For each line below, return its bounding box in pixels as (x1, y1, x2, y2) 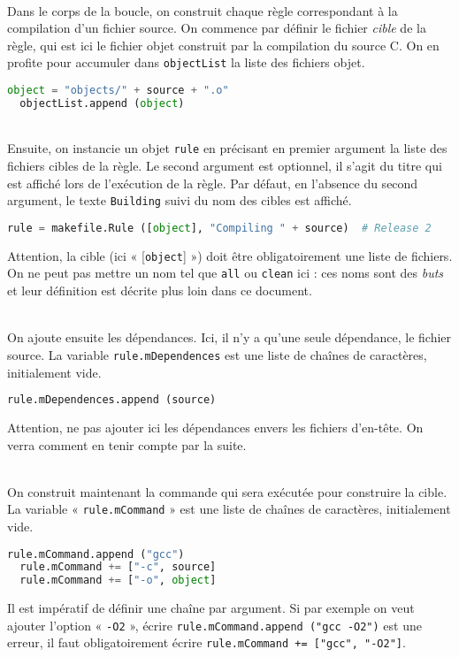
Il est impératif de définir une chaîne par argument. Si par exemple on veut (7, 599, 415, 617)
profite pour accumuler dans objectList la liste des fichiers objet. (7, 53, 365, 72)
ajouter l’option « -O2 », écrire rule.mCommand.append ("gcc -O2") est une (7, 615, 422, 634)
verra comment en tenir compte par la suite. (7, 435, 247, 454)
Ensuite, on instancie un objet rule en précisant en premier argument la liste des (7, 139, 448, 157)
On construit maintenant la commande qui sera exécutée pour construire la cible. (7, 482, 448, 500)
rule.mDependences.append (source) (7, 393, 217, 407)
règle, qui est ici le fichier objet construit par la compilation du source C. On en (7, 35, 440, 54)
